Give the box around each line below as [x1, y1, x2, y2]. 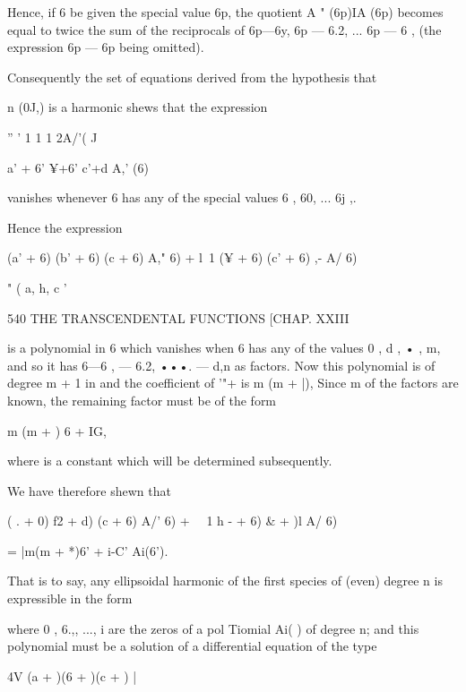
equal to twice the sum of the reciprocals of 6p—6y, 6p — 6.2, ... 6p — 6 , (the [7, 20, 442, 38]
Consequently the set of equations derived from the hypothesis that [7, 67, 377, 86]
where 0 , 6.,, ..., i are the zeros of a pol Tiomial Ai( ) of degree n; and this [7, 619, 419, 637]
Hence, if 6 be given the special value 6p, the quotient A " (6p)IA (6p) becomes [7, 3, 444, 21]
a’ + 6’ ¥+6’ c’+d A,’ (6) [7, 158, 149, 176]
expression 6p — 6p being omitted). [7, 38, 204, 56]
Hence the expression [7, 218, 123, 236]
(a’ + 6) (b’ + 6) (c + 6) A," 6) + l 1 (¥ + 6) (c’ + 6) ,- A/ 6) [7, 248, 358, 267]
